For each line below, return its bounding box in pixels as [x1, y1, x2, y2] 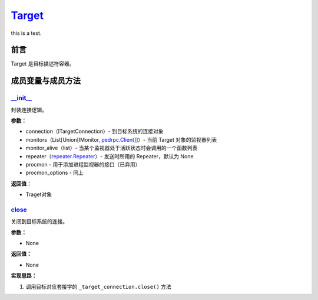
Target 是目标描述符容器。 [11, 60, 75, 67]
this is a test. [11, 30, 42, 37]
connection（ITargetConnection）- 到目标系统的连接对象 [25, 128, 164, 135]
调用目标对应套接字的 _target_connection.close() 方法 [25, 283, 172, 290]
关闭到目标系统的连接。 [11, 218, 68, 225]
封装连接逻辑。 [11, 106, 47, 113]
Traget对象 [25, 191, 52, 198]
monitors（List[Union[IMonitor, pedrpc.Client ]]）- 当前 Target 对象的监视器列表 [25, 136, 217, 143]
